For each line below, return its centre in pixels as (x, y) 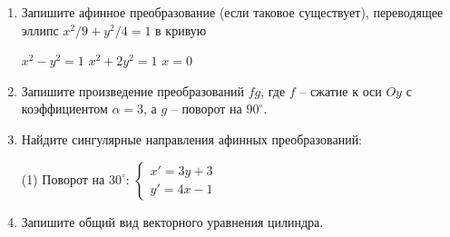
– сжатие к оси (341, 90)
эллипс (40, 30)
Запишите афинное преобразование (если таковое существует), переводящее (232, 12)
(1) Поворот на (63, 178)
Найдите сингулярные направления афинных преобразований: (192, 138)
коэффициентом (64, 109)
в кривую (181, 30)
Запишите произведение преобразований (132, 90)
